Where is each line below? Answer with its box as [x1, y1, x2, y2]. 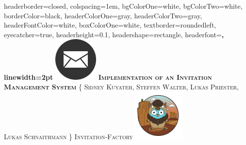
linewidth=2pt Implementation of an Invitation [4, 72, 212, 82]
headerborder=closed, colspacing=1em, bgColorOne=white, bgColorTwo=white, [4, 1, 243, 11]
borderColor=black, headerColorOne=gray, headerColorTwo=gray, [4, 10, 202, 20]
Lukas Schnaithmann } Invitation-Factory [4, 131, 133, 141]
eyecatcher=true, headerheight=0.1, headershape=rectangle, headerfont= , [4, 29, 224, 39]
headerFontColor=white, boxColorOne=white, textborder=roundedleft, [4, 20, 216, 30]
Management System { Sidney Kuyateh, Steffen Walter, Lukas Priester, [4, 81, 239, 91]
